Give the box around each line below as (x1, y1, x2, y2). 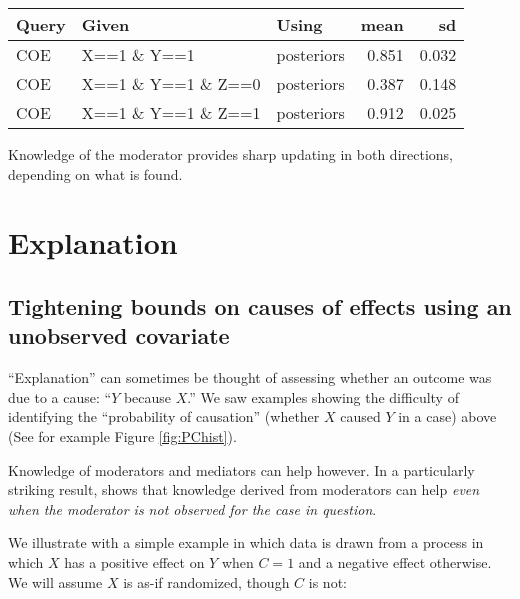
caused (340, 406, 381, 427)
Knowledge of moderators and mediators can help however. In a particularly (8, 459, 475, 480)
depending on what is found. (8, 163, 183, 184)
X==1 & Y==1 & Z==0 (81, 72, 261, 95)
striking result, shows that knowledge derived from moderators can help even (8, 479, 480, 500)
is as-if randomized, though (123, 571, 290, 592)
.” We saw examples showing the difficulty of (187, 386, 459, 407)
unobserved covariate (8, 320, 230, 351)
